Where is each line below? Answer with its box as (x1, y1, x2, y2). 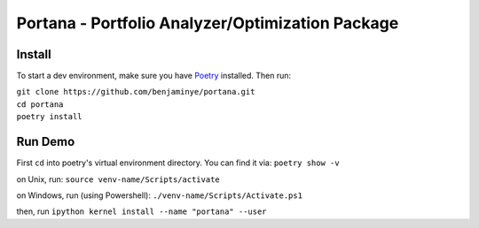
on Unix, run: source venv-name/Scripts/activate (16, 173, 221, 185)
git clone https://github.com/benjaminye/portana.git (16, 87, 255, 97)
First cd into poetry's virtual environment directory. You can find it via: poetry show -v (16, 157, 341, 168)
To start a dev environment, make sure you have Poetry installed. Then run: (16, 71, 292, 81)
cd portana (16, 99, 64, 110)
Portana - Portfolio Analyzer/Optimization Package (16, 13, 399, 33)
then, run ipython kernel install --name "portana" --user (16, 206, 267, 217)
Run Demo (16, 134, 75, 149)
